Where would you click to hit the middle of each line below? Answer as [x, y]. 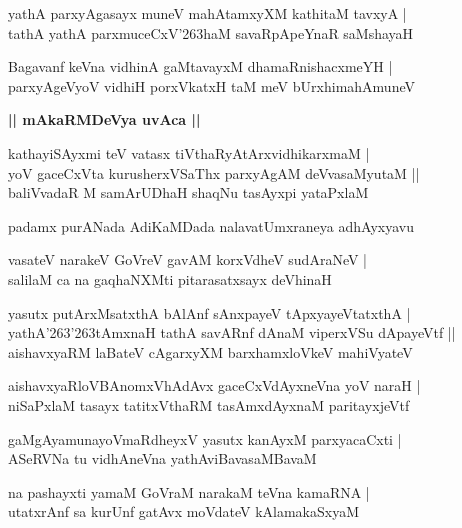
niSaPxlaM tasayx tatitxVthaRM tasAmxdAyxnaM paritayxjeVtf [209, 404]
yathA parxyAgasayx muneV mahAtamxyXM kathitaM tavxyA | [207, 13]
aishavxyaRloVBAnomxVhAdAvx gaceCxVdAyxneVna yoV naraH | [214, 385]
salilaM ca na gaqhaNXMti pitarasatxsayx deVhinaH [170, 278]
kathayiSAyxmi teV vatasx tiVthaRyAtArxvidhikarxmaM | [189, 152]
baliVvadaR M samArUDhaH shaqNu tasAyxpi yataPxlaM [188, 192]
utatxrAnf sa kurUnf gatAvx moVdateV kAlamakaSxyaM [183, 511]
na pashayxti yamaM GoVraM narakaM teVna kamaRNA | [189, 491]
